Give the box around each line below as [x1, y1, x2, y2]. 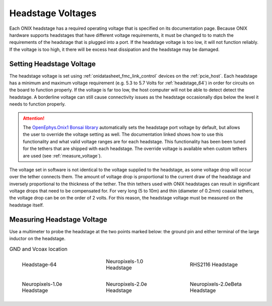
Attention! [23, 115, 45, 121]
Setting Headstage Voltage [9, 60, 96, 68]
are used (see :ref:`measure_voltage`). [23, 152, 102, 159]
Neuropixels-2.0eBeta [189, 280, 242, 287]
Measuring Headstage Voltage [9, 215, 108, 224]
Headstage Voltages [9, 8, 97, 19]
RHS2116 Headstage [189, 261, 238, 268]
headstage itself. [9, 202, 44, 208]
